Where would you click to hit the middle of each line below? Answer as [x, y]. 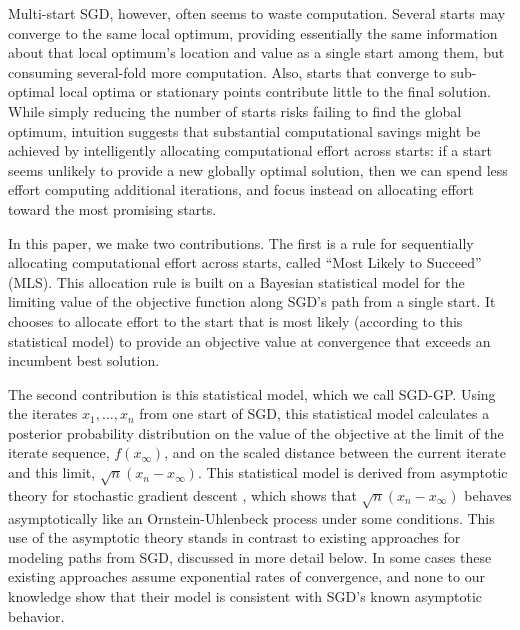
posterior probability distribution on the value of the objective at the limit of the [256, 432]
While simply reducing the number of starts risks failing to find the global [235, 110]
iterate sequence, [59, 452]
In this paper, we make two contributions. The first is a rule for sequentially [241, 242]
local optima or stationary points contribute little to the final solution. [275, 91]
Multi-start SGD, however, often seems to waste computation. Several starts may [257, 13]
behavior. [36, 615]
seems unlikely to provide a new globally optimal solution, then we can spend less [258, 169]
